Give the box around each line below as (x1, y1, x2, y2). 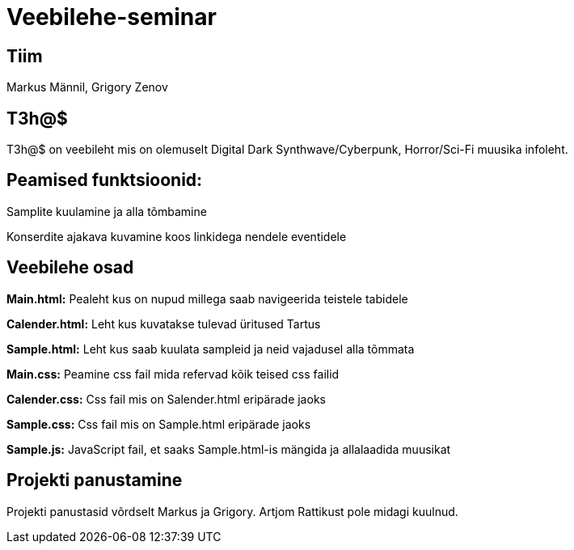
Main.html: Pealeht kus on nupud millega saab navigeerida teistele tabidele (6, 291, 408, 306)
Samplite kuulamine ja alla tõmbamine (6, 204, 207, 218)
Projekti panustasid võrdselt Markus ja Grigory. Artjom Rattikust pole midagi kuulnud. (6, 504, 458, 518)
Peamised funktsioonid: (6, 170, 203, 191)
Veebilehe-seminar (6, 3, 217, 31)
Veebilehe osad (6, 257, 134, 278)
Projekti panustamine (6, 470, 183, 491)
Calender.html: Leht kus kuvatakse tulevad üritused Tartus (6, 316, 321, 331)
